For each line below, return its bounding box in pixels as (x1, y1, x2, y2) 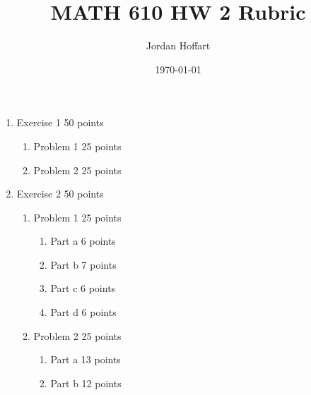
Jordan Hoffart (146, 38, 211, 53)
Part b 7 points (50, 257, 117, 272)
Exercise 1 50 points (16, 115, 104, 130)
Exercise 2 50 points (16, 186, 104, 201)
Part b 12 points (50, 375, 122, 390)
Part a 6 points (50, 233, 116, 248)
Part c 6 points (50, 281, 116, 296)
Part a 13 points (50, 352, 121, 367)
